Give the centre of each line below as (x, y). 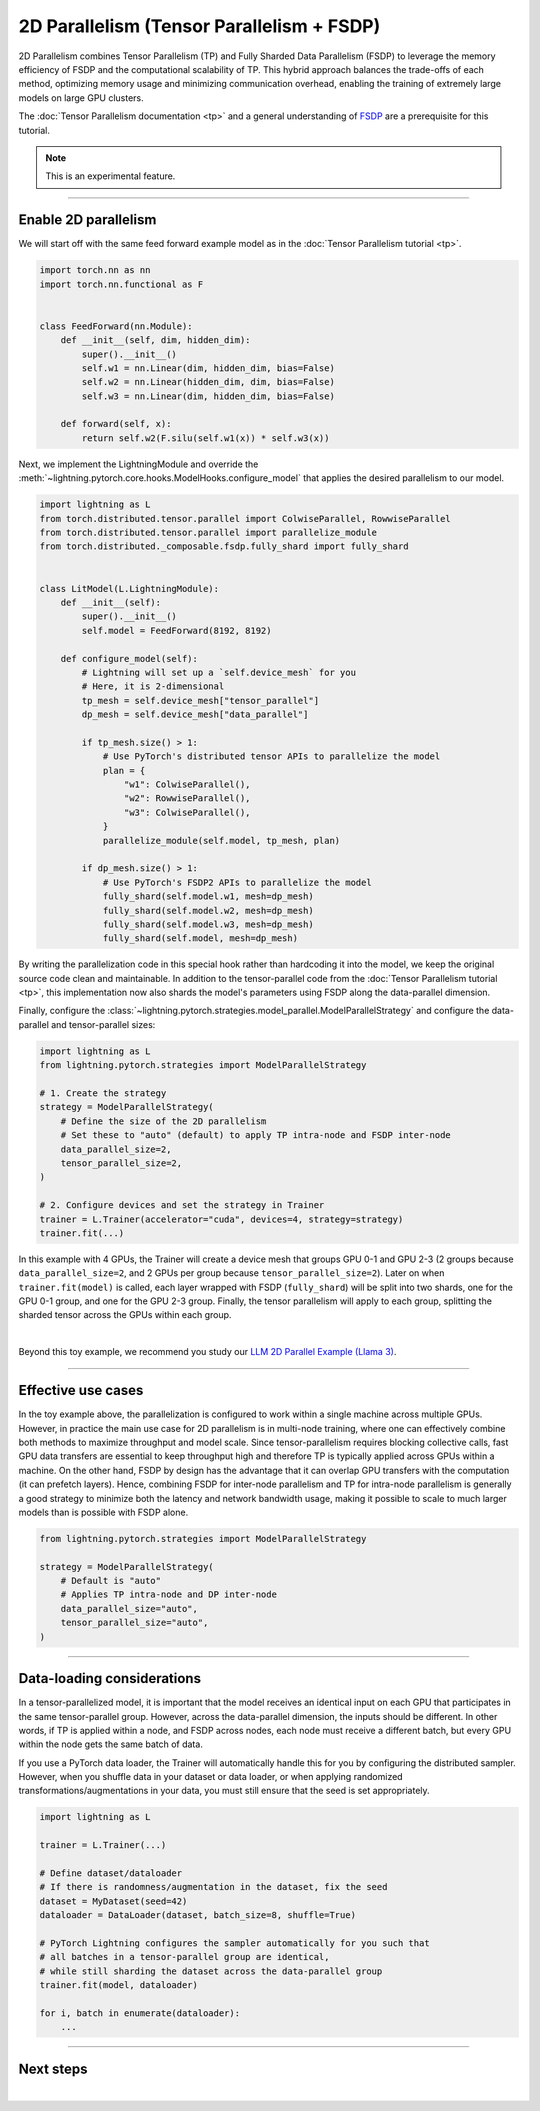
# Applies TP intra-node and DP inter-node (168, 1594)
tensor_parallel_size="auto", (134, 1623)
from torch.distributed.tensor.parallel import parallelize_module (208, 532)
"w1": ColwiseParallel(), (187, 784)
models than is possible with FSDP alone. (103, 1512)
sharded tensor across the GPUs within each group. (125, 1315)
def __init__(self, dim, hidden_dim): (155, 340)
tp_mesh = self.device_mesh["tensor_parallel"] (200, 700)
